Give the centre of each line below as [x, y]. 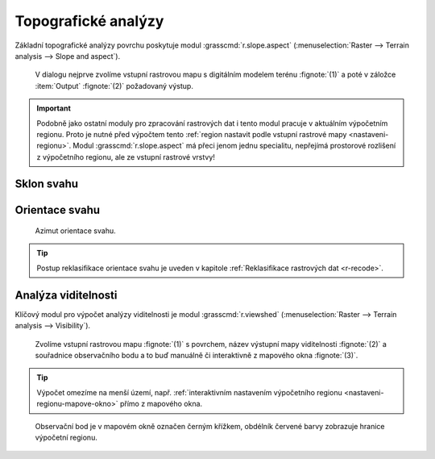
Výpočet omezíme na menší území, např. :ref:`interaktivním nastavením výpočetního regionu [189, 392]
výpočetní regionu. [66, 437]
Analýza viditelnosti [66, 295]
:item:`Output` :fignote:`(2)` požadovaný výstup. [114, 86]
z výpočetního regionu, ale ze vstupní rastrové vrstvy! [126, 156]
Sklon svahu [47, 184]
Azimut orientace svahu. [75, 231]
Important [54, 108]
